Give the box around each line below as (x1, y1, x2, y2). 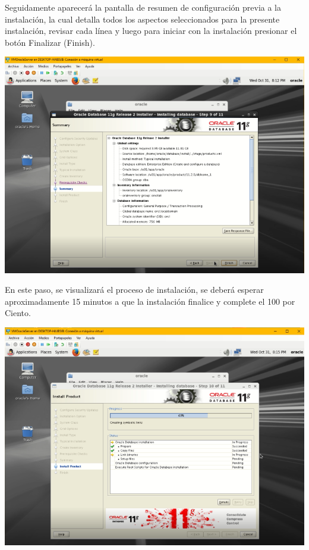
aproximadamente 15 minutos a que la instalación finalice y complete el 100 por (5, 295, 295, 307)
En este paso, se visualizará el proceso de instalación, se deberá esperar (5, 283, 264, 296)
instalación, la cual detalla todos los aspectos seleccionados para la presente (5, 12, 280, 25)
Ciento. (5, 307, 31, 319)
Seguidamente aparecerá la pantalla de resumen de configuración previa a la (5, 1, 281, 13)
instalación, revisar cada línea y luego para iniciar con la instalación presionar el (5, 24, 297, 37)
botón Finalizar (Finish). (5, 36, 95, 48)
